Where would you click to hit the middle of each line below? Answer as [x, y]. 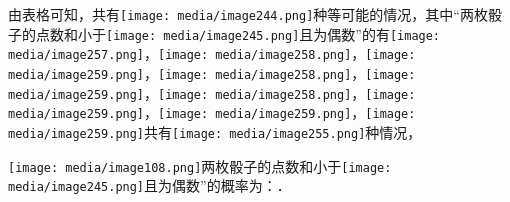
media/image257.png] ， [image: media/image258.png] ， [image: [212, 53]
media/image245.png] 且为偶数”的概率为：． [149, 185]
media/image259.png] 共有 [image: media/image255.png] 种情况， [215, 131]
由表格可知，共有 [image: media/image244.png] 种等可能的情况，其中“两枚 [248, 14]
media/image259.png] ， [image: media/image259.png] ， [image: [212, 112]
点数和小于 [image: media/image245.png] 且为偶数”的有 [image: [238, 33]
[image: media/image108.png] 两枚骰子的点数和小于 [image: [200, 165]
